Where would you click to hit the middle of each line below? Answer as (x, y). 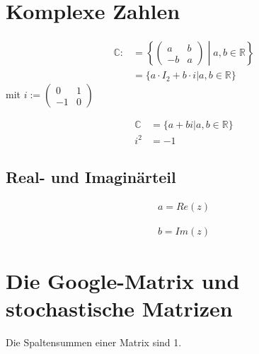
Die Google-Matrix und (123, 281)
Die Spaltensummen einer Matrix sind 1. (94, 342)
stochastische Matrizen (119, 308)
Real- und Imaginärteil (91, 177)
